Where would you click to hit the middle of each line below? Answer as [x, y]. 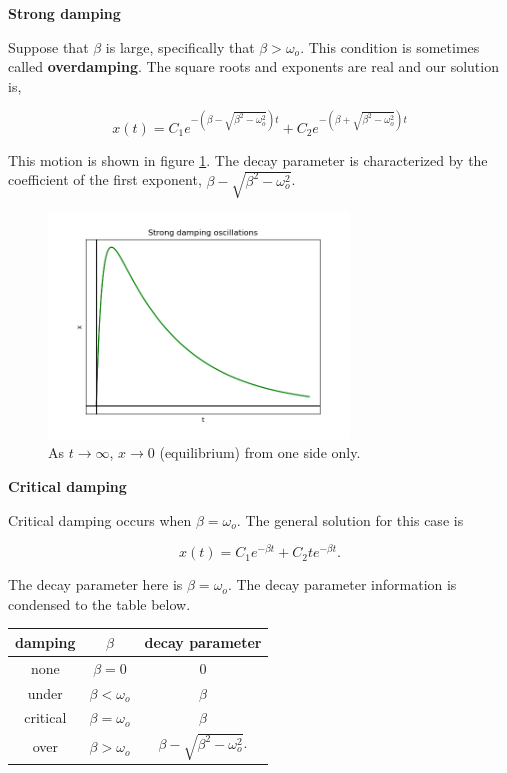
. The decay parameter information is [342, 584]
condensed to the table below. [99, 603]
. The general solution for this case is [350, 519]
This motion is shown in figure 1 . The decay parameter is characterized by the [248, 159]
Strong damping [64, 13]
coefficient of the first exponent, [105, 179]
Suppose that [48, 46]
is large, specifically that [180, 46]
